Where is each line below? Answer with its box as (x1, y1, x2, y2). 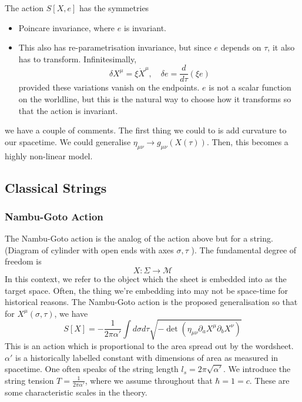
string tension (5, 374, 54, 386)
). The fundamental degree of (191, 243, 297, 256)
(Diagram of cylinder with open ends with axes (5, 243, 174, 256)
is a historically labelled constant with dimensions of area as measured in (15, 351, 278, 363)
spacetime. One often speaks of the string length (5, 363, 179, 375)
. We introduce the (223, 363, 291, 375)
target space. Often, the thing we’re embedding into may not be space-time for (5, 284, 288, 296)
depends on (220, 41, 261, 53)
